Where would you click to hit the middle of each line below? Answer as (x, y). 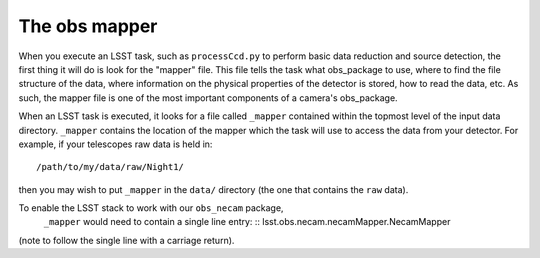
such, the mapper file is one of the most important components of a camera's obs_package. (208, 97)
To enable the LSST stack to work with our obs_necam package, (151, 208)
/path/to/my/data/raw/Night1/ (110, 167)
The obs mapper (88, 26)
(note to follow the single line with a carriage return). (126, 240)
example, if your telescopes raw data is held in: (115, 144)
